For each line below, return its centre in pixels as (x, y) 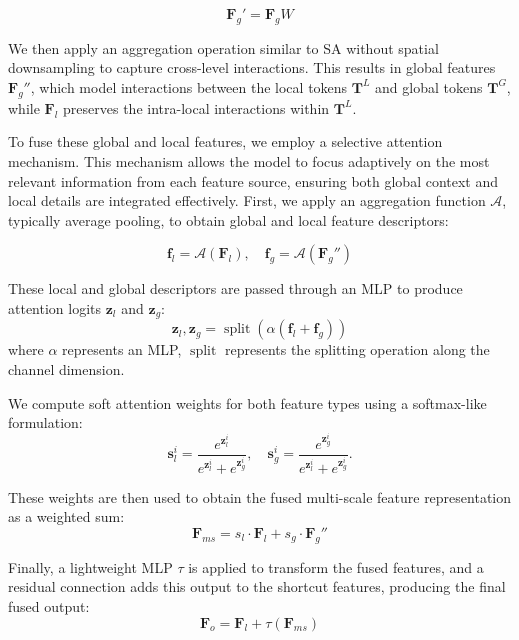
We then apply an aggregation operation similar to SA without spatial (223, 47)
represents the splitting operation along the (357, 349)
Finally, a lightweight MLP (90, 566)
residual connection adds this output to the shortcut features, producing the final (257, 586)
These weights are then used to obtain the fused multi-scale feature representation (260, 496)
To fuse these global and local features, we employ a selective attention (225, 141)
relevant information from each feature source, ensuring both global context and (253, 180)
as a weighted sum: (66, 516)
